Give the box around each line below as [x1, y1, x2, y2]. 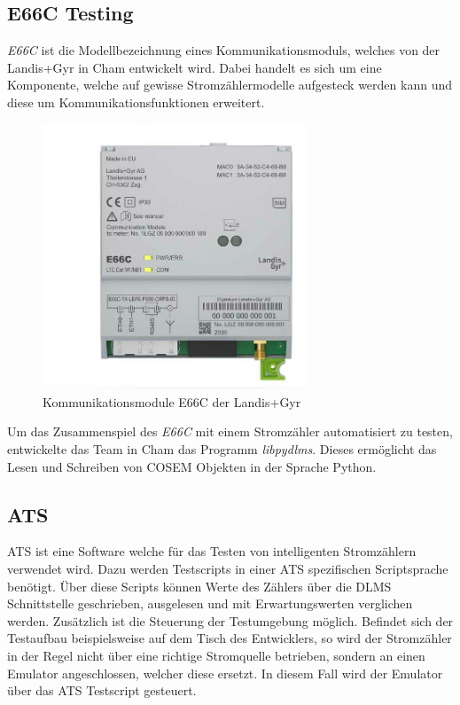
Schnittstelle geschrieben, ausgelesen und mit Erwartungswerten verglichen [7, 594, 413, 613]
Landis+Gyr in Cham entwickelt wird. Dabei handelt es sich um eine [7, 58, 382, 76]
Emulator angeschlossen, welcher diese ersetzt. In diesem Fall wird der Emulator [7, 663, 443, 682]
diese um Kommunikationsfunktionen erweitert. [7, 92, 265, 111]
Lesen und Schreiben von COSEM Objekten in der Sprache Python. [7, 457, 377, 475]
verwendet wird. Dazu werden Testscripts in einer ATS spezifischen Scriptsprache [7, 559, 448, 577]
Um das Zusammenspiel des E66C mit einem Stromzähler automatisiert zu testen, [7, 422, 453, 441]
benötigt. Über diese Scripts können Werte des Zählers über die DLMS [7, 576, 392, 595]
